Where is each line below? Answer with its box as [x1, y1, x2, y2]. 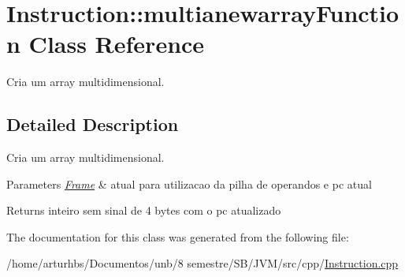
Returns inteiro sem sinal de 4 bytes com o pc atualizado [6, 202, 281, 219]
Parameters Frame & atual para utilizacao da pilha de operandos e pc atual [6, 175, 372, 192]
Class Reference [28, 28, 205, 60]
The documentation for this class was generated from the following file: [6, 228, 349, 245]
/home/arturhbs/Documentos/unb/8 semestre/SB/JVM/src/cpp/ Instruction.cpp [6, 255, 399, 271]
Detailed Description [6, 112, 179, 137]
